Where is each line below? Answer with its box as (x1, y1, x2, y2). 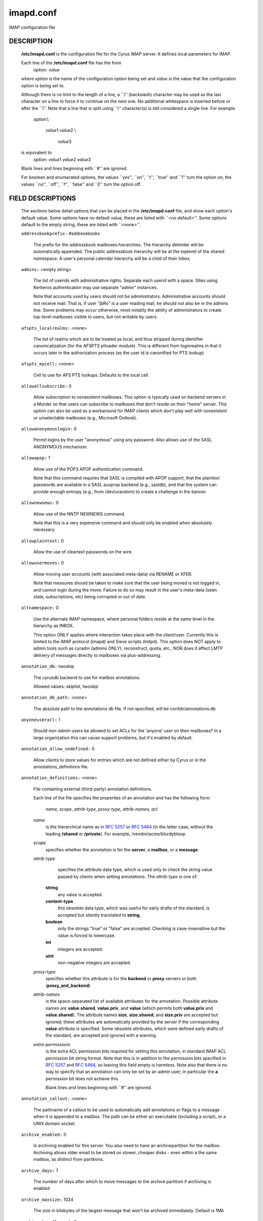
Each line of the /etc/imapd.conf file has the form (21, 60, 122, 66)
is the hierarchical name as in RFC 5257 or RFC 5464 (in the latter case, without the (45, 824, 213, 830)
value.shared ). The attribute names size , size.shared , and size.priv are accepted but (45, 1012, 218, 1018)
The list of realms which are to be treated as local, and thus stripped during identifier (33, 336, 204, 342)
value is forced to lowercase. (57, 932, 116, 938)
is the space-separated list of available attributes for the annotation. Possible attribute (45, 998, 218, 1004)
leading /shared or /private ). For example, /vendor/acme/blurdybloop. (45, 831, 187, 837)
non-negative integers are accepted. (57, 960, 131, 966)
